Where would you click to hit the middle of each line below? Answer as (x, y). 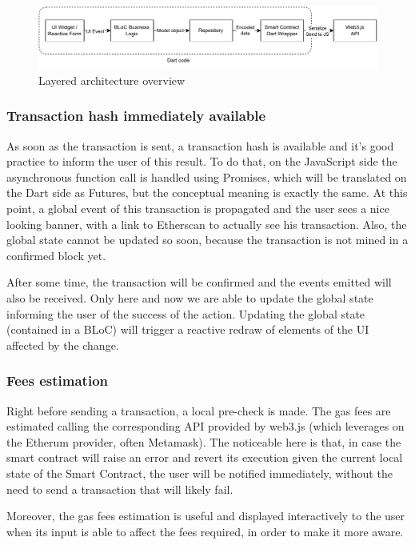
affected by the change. (63, 345)
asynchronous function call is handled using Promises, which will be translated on (207, 176)
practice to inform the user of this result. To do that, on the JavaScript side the (202, 161)
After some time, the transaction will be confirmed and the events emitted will (199, 282)
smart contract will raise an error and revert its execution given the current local (205, 457)
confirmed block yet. (56, 255)
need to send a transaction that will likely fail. (120, 489)
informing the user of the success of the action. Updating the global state (186, 313)
